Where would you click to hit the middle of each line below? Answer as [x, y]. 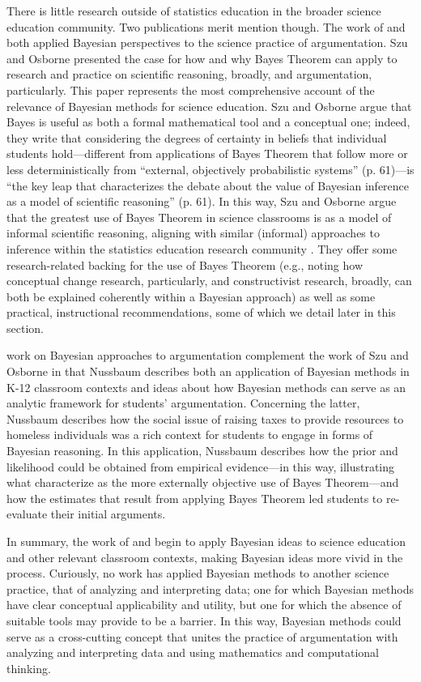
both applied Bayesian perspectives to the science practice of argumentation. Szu [207, 43]
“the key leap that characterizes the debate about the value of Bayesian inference [208, 185]
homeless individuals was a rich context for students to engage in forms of [190, 435]
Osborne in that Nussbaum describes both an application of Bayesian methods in [208, 371]
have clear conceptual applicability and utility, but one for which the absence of [204, 605]
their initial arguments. [108, 514]
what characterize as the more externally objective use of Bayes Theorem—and [203, 482]
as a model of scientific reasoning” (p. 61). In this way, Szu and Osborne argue [202, 201]
